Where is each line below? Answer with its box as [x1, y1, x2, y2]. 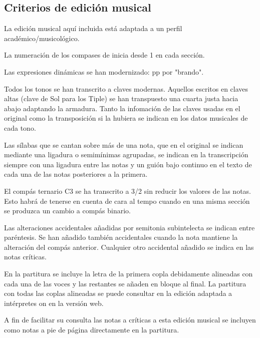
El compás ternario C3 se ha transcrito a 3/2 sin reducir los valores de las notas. [4, 185, 251, 196]
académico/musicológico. [4, 33, 80, 43]
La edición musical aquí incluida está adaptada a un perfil [4, 23, 182, 34]
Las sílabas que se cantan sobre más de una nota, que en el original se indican [4, 139, 243, 150]
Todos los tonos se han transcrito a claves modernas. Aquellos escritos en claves [4, 83, 248, 94]
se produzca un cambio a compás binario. [4, 205, 131, 216]
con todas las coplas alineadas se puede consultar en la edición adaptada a [4, 288, 232, 298]
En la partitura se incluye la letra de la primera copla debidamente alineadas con [4, 268, 253, 279]
